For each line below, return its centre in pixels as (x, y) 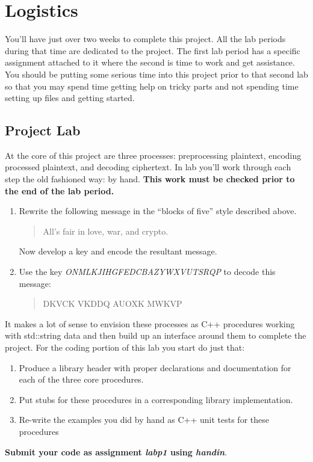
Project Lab (43, 130)
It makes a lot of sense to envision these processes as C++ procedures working (150, 323)
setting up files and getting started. (70, 98)
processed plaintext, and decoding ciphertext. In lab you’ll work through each (148, 167)
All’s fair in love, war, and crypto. (106, 231)
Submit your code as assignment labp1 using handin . (116, 451)
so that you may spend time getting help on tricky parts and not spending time (152, 86)
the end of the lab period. (60, 190)
